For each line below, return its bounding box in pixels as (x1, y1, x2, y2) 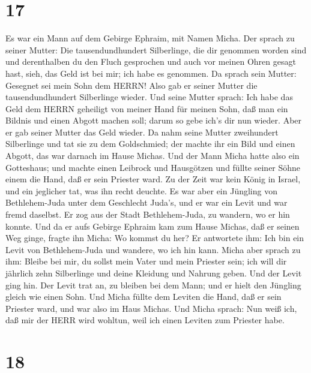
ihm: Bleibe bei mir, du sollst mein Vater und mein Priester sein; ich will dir (5, 255, 287, 267)
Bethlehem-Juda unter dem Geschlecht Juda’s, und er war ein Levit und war (5, 196, 288, 209)
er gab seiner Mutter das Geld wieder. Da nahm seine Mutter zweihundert (5, 125, 279, 138)
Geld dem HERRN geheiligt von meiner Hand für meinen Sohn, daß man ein (5, 102, 288, 115)
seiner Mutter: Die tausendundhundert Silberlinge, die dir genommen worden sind (5, 43, 307, 56)
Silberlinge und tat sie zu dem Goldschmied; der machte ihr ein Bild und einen (5, 137, 295, 150)
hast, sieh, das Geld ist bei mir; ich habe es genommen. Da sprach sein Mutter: (5, 67, 297, 79)
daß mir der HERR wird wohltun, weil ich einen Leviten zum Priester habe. (5, 314, 285, 326)
